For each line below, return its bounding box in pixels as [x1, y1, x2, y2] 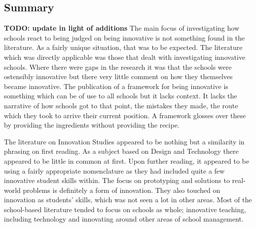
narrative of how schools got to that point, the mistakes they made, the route [4, 100, 238, 110]
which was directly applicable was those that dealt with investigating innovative [4, 51, 246, 62]
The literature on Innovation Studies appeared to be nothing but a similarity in [4, 136, 245, 146]
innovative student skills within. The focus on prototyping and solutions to [4, 175, 230, 185]
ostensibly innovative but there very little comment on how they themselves [4, 71, 233, 82]
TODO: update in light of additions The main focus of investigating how [4, 23, 240, 33]
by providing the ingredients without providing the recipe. [4, 120, 180, 130]
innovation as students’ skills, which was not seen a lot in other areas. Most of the [4, 194, 252, 205]
